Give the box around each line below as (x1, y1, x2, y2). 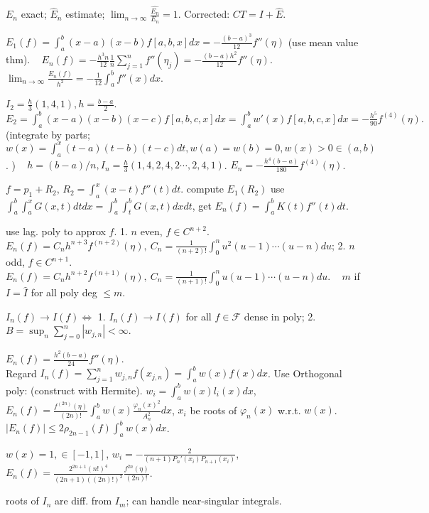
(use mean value (288, 34, 359, 49)
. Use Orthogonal (268, 365, 342, 380)
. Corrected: (178, 6, 230, 21)
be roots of (190, 402, 237, 417)
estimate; (65, 6, 105, 21)
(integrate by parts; (6, 126, 90, 141)
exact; (21, 6, 47, 21)
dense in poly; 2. (244, 308, 316, 323)
